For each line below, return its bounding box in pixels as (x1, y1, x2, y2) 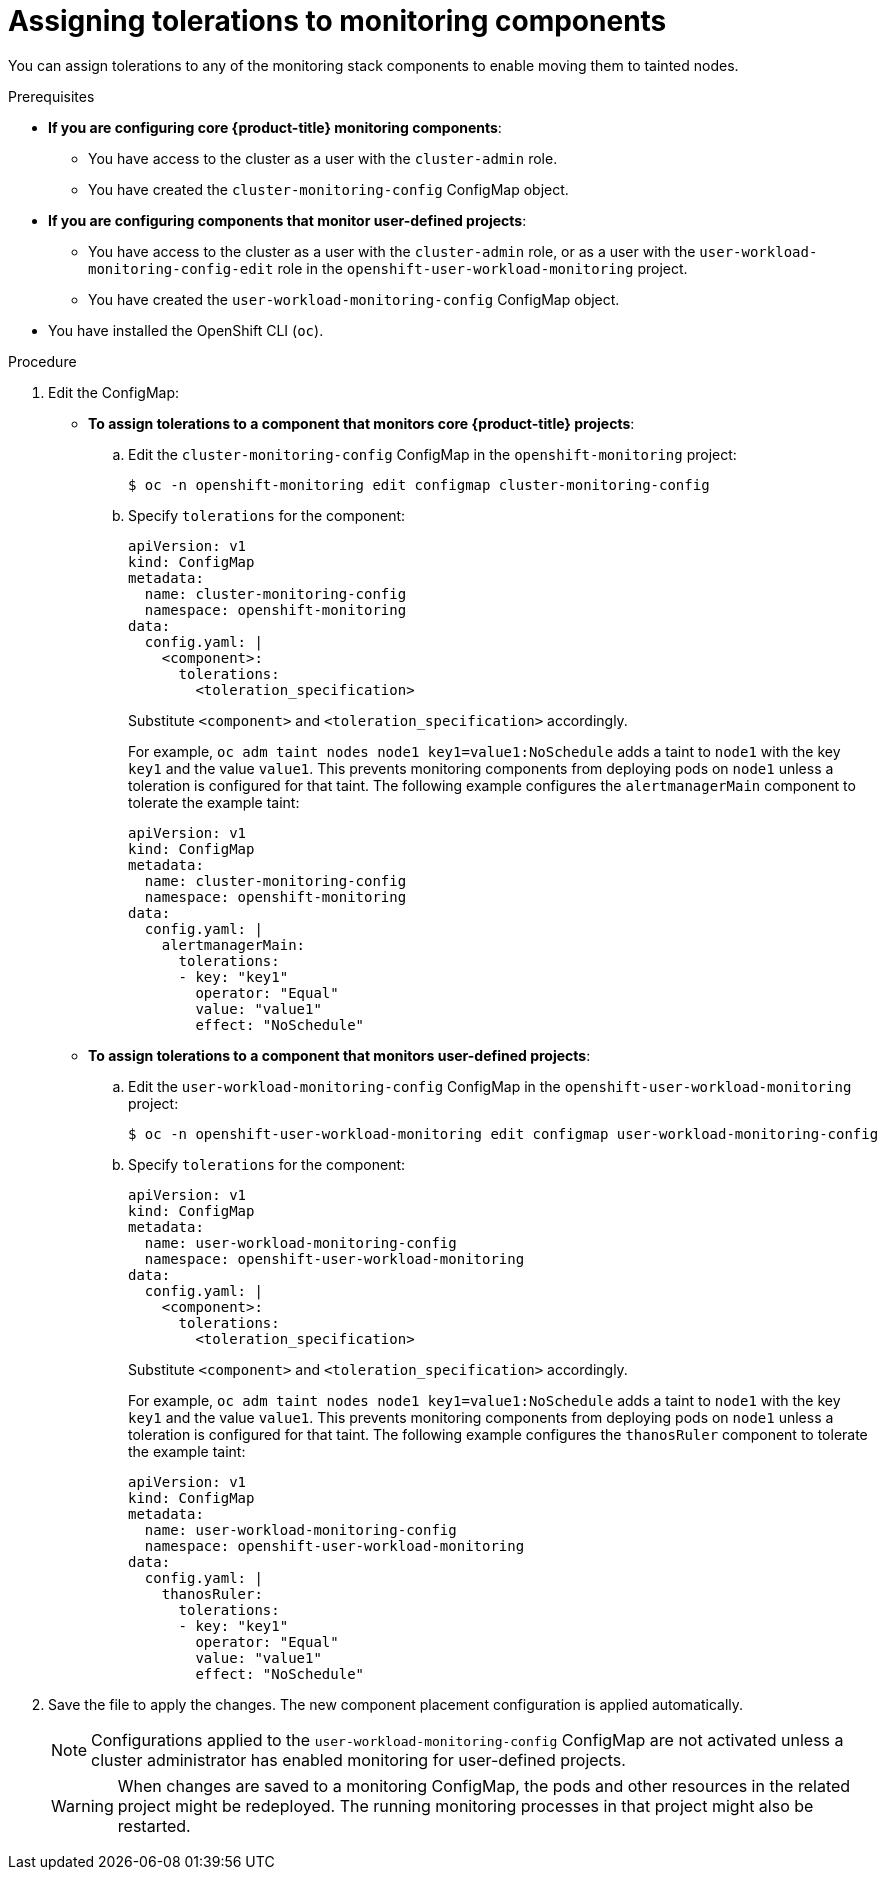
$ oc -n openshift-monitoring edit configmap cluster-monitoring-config (128, 476, 710, 493)
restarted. (117, 1815, 191, 1836)
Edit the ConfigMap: (48, 383, 180, 401)
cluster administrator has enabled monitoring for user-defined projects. (91, 1749, 626, 1770)
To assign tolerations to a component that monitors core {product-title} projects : (88, 414, 635, 432)
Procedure (8, 352, 77, 370)
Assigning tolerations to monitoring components (8, 4, 667, 38)
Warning (51, 1795, 114, 1816)
